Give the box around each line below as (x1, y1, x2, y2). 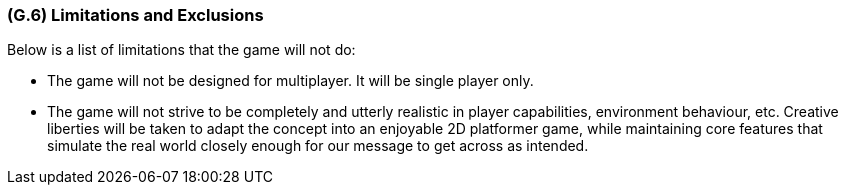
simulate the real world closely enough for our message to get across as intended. (47, 137, 589, 155)
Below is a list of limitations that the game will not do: (7, 41, 356, 59)
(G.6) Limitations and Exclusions (7, 5, 264, 25)
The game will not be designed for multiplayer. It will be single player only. (47, 72, 534, 90)
